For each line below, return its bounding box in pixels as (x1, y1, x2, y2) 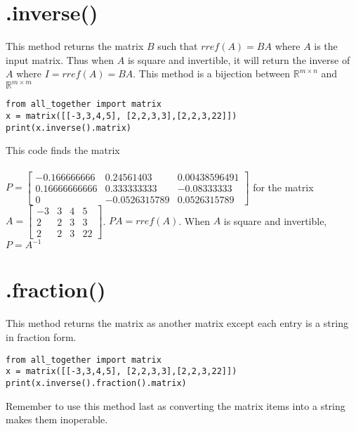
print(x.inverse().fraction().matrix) (6, 378, 187, 388)
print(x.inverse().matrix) (6, 122, 131, 133)
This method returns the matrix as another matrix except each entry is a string (6, 316, 348, 330)
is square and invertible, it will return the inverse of (127, 52, 350, 67)
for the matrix (253, 179, 314, 194)
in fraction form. (6, 329, 77, 344)
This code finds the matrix (6, 143, 120, 157)
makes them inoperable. (6, 412, 108, 427)
